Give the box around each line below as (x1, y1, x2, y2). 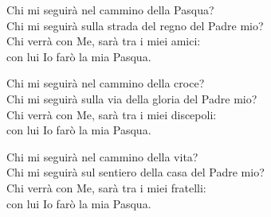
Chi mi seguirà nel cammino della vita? (6, 148, 198, 165)
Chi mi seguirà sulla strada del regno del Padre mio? (6, 17, 264, 33)
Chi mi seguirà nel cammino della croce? (6, 75, 205, 91)
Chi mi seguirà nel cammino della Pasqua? (6, 2, 214, 17)
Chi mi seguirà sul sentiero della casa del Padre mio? (6, 164, 265, 180)
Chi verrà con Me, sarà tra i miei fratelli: (6, 179, 206, 196)
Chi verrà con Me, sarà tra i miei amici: (6, 33, 201, 49)
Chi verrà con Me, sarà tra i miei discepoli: (6, 106, 217, 122)
